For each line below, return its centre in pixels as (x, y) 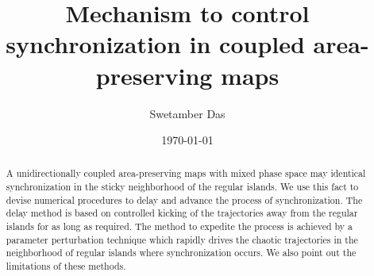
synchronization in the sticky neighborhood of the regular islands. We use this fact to (182, 187)
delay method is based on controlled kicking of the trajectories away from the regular (182, 213)
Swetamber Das (187, 113)
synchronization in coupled (155, 44)
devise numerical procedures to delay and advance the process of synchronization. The (184, 199)
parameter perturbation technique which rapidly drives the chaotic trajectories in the (182, 239)
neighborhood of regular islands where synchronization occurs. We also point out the (181, 253)
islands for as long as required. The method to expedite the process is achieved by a (179, 226)
